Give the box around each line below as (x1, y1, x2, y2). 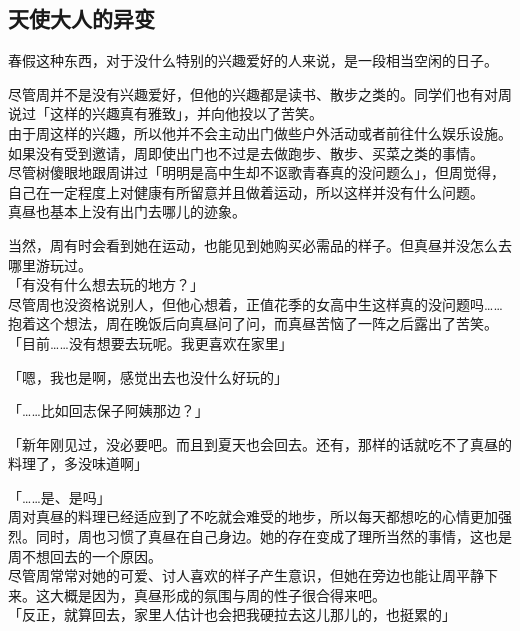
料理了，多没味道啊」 (8, 453, 148, 474)
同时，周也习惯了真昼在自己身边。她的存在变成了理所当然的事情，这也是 (35, 526, 512, 547)
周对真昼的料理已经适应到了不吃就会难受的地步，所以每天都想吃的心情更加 (8, 506, 498, 527)
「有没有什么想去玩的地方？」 (8, 274, 204, 295)
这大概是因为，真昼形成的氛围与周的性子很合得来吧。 (35, 584, 386, 605)
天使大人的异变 (8, 3, 155, 34)
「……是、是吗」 (8, 486, 111, 507)
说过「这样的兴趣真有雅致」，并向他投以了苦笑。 (8, 103, 323, 124)
